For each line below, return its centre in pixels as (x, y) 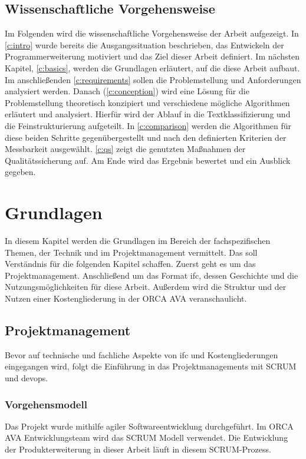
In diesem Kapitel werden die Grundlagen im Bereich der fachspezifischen (138, 241)
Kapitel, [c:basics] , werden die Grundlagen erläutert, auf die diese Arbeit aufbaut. (152, 67)
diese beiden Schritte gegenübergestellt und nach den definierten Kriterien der (146, 137)
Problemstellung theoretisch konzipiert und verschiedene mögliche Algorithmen (147, 102)
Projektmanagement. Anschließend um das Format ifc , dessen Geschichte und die (152, 275)
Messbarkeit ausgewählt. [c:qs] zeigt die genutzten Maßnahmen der (125, 149)
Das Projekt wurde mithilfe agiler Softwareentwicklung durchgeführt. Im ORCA (149, 426)
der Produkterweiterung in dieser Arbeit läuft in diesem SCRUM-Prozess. (138, 449)
